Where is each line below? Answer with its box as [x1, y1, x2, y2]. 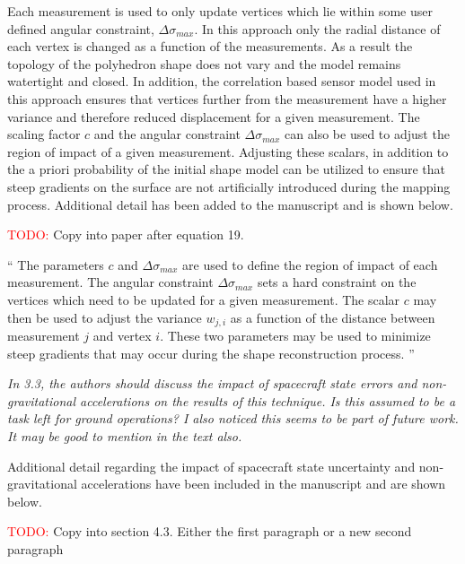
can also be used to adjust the [285, 125, 450, 143]
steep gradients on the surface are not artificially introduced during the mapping [7, 177, 451, 195]
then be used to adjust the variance [7, 308, 202, 326]
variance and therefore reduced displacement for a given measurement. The [7, 107, 420, 126]
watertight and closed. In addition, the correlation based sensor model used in [7, 72, 436, 91]
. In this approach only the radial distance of [194, 19, 441, 38]
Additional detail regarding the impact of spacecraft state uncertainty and [7, 456, 416, 475]
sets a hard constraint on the [257, 273, 417, 291]
